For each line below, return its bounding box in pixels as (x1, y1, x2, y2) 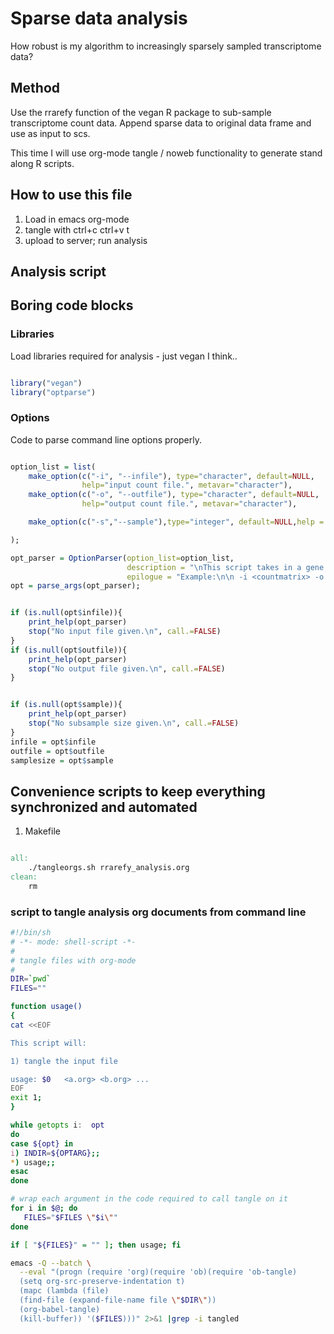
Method (10, 80, 61, 97)
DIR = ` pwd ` (10, 974, 52, 984)
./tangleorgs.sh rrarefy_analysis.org (28, 863, 190, 873)
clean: (10, 872, 38, 882)
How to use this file (10, 187, 133, 204)
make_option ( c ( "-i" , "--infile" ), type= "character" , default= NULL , (28, 471, 315, 481)
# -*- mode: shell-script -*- (10, 937, 137, 947)
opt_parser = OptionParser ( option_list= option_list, (10, 553, 235, 563)
